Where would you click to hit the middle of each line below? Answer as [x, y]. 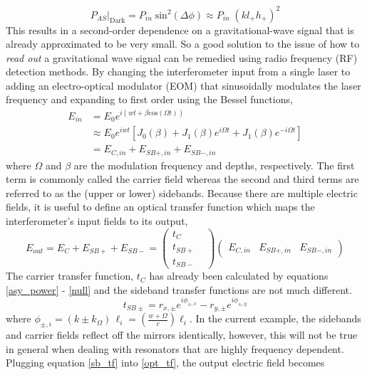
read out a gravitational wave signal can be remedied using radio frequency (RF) [182, 57]
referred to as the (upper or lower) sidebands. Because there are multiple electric [182, 192]
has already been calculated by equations [239, 276]
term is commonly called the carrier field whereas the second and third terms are [182, 179]
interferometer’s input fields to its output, [97, 220]
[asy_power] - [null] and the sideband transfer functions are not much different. [179, 289]
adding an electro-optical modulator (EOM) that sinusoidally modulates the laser [183, 85]
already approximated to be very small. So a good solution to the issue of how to [183, 44]
